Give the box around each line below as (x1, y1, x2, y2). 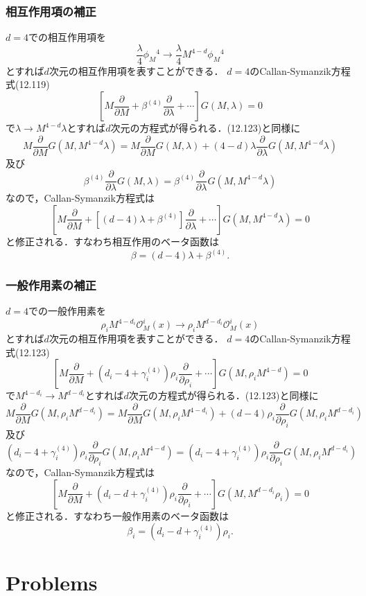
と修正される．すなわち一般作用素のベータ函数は (6, 508, 229, 523)
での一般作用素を (28, 304, 106, 318)
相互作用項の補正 (6, 2, 96, 19)
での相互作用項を (28, 30, 106, 44)
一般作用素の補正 (6, 276, 96, 293)
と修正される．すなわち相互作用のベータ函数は (6, 234, 219, 248)
